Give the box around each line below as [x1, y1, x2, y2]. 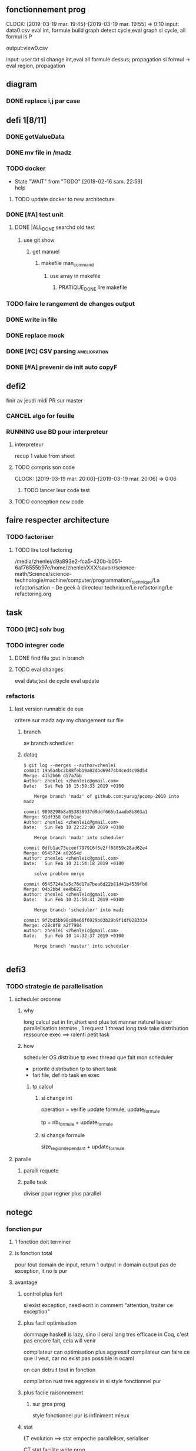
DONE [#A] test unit [6, 210, 64, 218]
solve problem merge [34, 871, 85, 877]
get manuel [32, 248, 60, 255]
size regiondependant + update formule [41, 1143, 125, 1151]
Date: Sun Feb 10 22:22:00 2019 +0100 [23, 824, 124, 831]
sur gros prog [32, 1401, 66, 1408]
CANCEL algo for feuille [6, 411, 75, 420]
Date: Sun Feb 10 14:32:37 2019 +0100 [23, 933, 124, 939]
